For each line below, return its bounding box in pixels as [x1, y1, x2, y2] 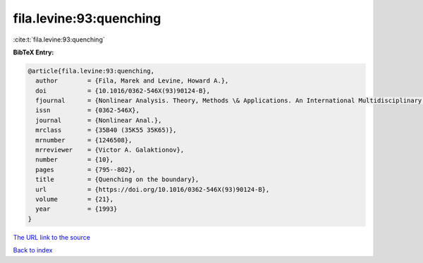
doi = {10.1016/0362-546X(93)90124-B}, [35, 87, 211, 94]
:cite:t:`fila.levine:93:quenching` [13, 35, 105, 44]
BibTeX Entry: [13, 48, 54, 56]
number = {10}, [35, 156, 114, 164]
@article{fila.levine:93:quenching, [27, 67, 155, 75]
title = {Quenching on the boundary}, [35, 176, 200, 183]
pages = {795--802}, [35, 166, 137, 173]
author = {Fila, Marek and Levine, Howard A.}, [35, 77, 229, 85]
